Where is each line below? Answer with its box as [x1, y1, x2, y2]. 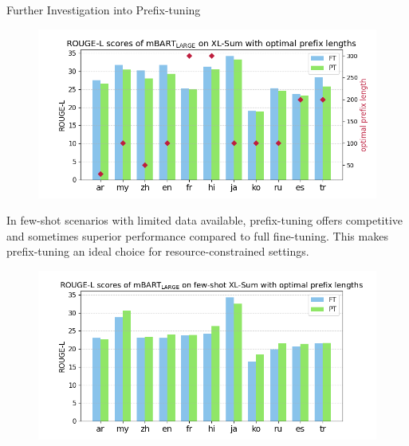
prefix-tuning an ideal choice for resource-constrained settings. [6, 243, 309, 260]
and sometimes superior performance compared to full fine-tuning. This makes [6, 227, 388, 244]
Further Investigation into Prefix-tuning [6, 2, 201, 18]
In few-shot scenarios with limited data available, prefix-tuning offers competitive [6, 212, 403, 229]
